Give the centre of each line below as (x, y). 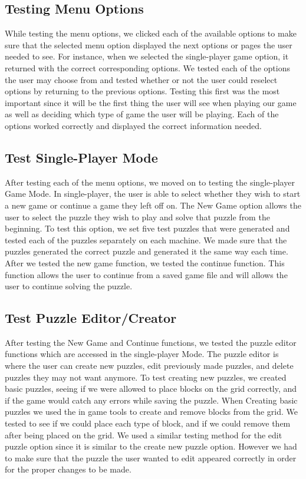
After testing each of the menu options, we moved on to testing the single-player (150, 182)
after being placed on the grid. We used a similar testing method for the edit (144, 435)
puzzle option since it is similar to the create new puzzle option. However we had (151, 446)
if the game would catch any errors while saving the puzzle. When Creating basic (151, 400)
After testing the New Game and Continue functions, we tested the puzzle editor (151, 342)
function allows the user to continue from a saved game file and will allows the (146, 274)
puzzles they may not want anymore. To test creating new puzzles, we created (146, 377)
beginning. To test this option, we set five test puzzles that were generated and (147, 228)
